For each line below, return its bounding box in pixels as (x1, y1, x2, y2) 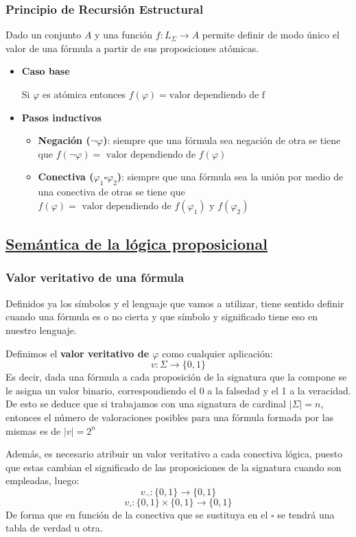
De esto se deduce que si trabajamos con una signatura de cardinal (5, 396, 287, 411)
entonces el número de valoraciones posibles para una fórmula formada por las (5, 409, 334, 424)
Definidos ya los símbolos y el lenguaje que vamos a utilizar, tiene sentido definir (5, 296, 344, 310)
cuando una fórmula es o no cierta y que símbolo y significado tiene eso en (5, 309, 318, 324)
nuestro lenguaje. (5, 322, 77, 337)
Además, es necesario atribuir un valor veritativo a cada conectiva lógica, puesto (5, 446, 343, 461)
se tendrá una (277, 507, 335, 521)
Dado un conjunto (5, 27, 82, 42)
